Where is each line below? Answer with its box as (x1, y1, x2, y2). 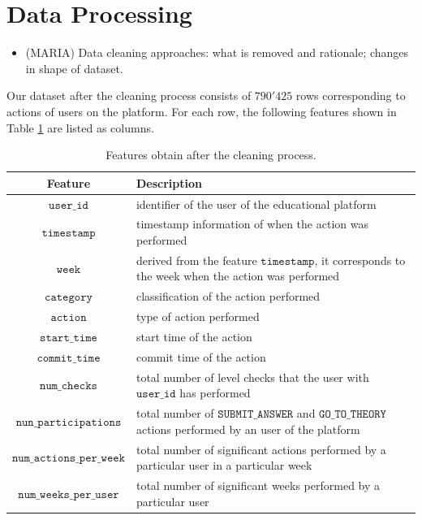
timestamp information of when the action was (136, 215, 368, 232)
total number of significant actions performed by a (136, 440, 386, 457)
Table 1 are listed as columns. (6, 119, 154, 136)
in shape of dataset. (25, 59, 123, 76)
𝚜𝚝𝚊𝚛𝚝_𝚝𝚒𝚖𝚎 (40, 331, 97, 344)
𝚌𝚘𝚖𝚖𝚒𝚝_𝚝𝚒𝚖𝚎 (37, 352, 101, 364)
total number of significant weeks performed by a (136, 476, 381, 493)
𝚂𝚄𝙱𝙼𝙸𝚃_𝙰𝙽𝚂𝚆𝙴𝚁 (217, 409, 294, 421)
